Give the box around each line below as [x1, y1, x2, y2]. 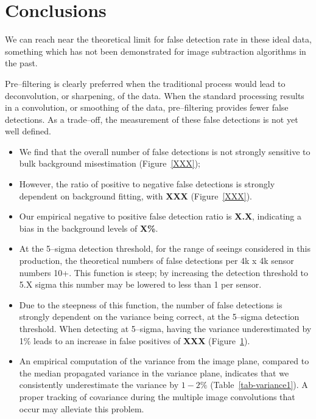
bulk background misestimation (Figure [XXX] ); [19, 157, 201, 170]
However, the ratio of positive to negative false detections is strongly [19, 178, 275, 190]
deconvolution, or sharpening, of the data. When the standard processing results [5, 89, 304, 102]
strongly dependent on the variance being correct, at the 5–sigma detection [19, 310, 300, 323]
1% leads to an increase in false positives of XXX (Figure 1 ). [19, 334, 250, 347]
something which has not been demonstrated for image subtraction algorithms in [5, 44, 306, 57]
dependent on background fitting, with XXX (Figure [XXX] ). [19, 189, 252, 202]
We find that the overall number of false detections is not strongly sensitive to [19, 145, 311, 158]
